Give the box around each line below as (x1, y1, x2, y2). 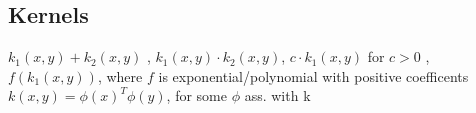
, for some (166, 85, 227, 106)
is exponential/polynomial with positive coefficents (158, 65, 469, 86)
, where (97, 65, 143, 86)
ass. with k (244, 85, 311, 106)
